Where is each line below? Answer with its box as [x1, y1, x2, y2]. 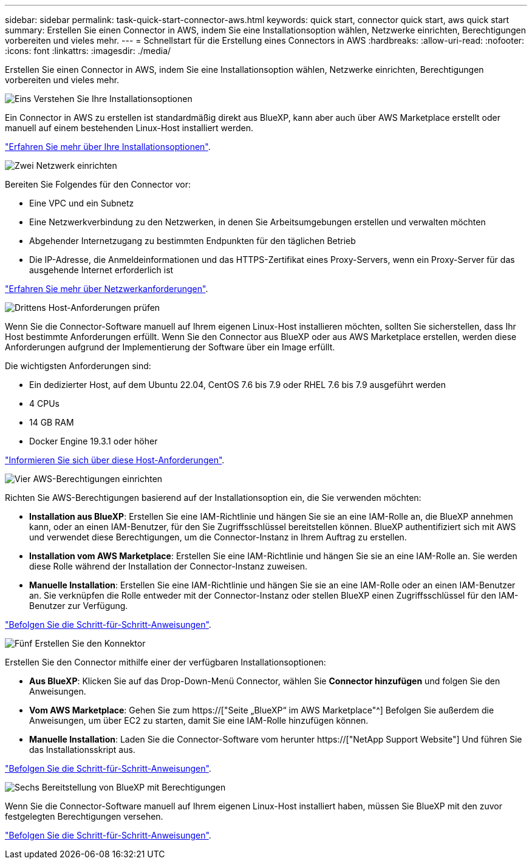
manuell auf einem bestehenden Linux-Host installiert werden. [5, 123, 254, 133]
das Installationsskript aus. [29, 744, 135, 755]
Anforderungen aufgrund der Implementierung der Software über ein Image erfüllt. [5, 342, 335, 352]
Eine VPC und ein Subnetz [29, 198, 134, 208]
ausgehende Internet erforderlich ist [29, 265, 174, 275]
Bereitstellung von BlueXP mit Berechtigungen [41, 782, 226, 792]
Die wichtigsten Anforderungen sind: [5, 361, 151, 371]
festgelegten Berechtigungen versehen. [5, 811, 163, 821]
